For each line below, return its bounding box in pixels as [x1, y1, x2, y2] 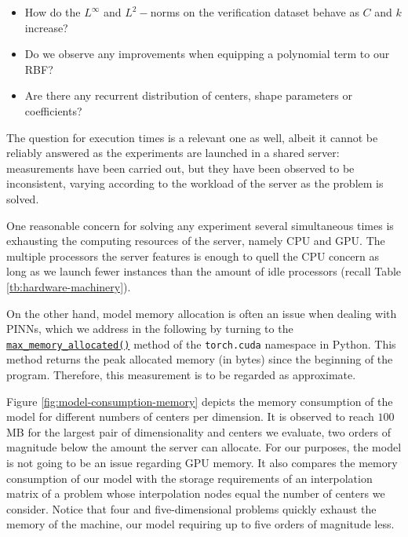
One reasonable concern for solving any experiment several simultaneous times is [6, 217, 394, 233]
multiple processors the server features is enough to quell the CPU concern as [6, 247, 379, 264]
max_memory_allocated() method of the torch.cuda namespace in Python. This [6, 335, 396, 352]
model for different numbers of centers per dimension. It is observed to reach [6, 408, 374, 425]
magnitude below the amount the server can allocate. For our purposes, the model [6, 439, 402, 455]
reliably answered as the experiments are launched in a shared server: [6, 144, 340, 161]
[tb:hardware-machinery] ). [6, 278, 131, 294]
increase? [24, 19, 68, 35]
